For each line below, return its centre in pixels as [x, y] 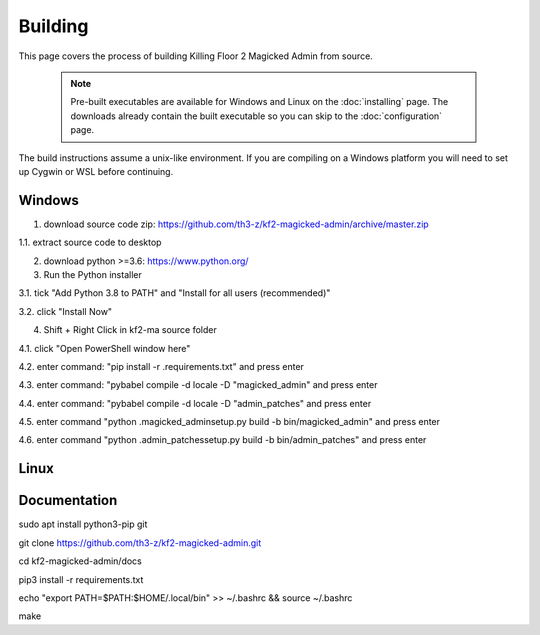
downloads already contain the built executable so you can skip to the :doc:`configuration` [256, 116]
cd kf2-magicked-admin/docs [80, 561]
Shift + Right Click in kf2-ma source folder [130, 330]
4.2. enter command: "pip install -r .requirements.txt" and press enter [161, 366]
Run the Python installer [92, 274]
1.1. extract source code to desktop [90, 242]
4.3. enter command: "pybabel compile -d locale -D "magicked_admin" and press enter [198, 385]
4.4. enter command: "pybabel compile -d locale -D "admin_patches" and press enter [195, 403]
